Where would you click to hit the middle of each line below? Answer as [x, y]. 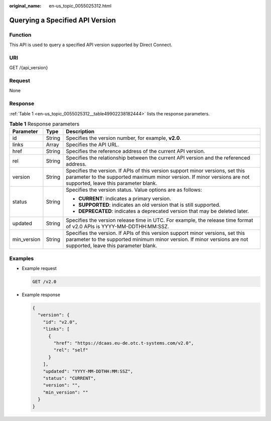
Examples [22, 258]
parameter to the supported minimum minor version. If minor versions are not [157, 239]
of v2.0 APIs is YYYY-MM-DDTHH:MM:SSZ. [118, 227]
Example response [41, 295]
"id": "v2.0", [60, 322]
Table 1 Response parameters [44, 124]
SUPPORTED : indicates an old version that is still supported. [150, 205]
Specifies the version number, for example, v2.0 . [124, 138]
